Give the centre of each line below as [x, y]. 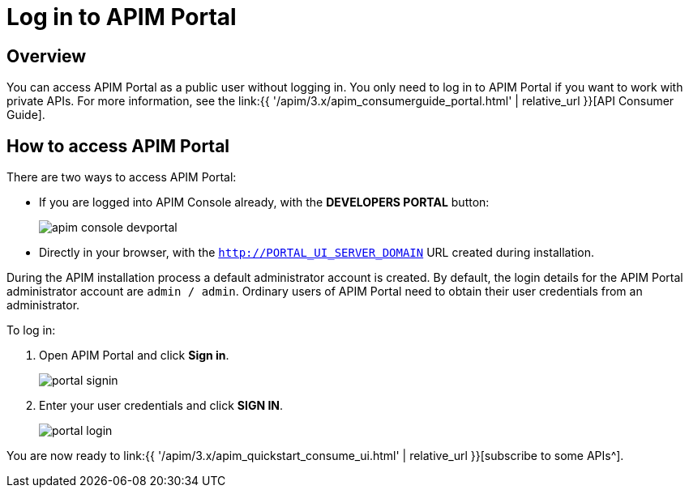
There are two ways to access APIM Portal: [122, 177]
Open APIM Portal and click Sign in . [134, 356]
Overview [47, 56]
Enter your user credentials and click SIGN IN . [161, 406]
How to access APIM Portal [118, 146]
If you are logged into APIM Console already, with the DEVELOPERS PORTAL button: [264, 202]
